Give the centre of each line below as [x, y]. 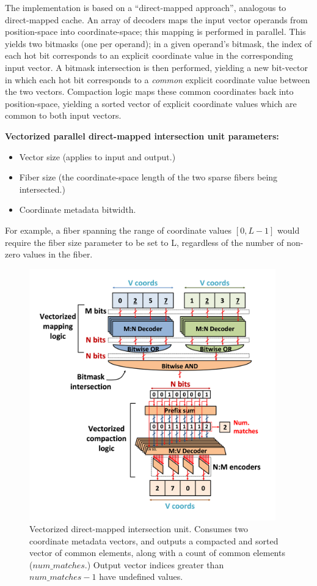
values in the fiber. [58, 254]
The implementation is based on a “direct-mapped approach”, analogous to [146, 7]
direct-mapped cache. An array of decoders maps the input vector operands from [156, 19]
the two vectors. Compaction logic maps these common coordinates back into [149, 91]
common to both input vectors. [63, 115]
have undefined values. [141, 577]
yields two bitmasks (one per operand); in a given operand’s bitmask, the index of [158, 43]
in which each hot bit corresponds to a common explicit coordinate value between [158, 79]
